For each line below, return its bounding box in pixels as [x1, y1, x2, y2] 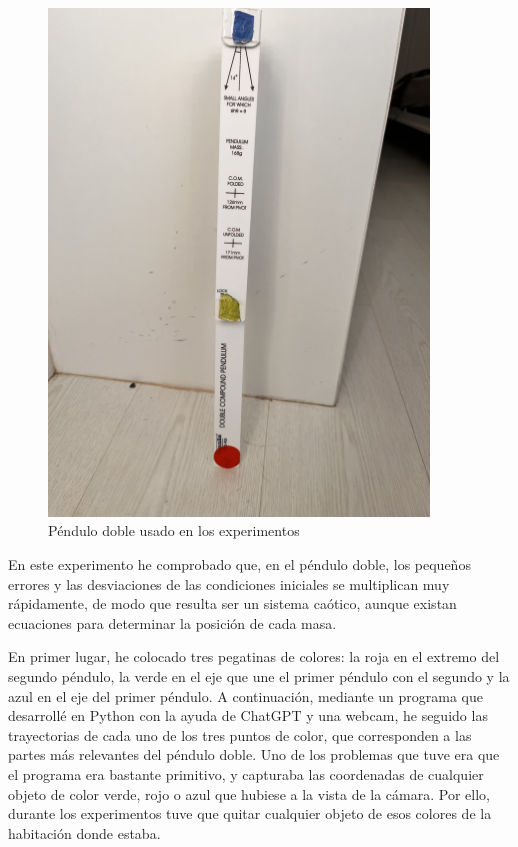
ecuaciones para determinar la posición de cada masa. [8, 612, 337, 633]
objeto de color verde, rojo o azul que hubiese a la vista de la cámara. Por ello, [8, 783, 490, 804]
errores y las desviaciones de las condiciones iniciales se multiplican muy [8, 573, 450, 594]
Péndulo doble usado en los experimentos [48, 520, 300, 541]
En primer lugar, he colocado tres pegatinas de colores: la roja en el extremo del [8, 646, 500, 667]
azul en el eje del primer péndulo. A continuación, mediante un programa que [8, 685, 484, 706]
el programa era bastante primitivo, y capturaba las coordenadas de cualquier [8, 763, 484, 784]
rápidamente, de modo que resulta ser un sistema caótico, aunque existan [8, 593, 457, 614]
